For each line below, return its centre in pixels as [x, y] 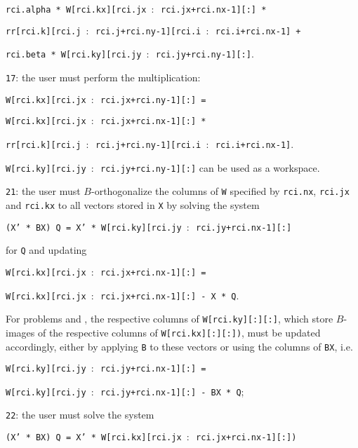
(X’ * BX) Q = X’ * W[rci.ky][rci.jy [94, 228]
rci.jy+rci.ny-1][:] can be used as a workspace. [210, 167]
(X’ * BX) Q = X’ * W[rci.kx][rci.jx [94, 438]
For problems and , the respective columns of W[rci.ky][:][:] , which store [170, 319]
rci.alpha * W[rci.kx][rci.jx [76, 10]
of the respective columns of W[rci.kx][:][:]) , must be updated [179, 332]
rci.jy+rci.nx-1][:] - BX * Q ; [172, 391]
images [20, 332]
